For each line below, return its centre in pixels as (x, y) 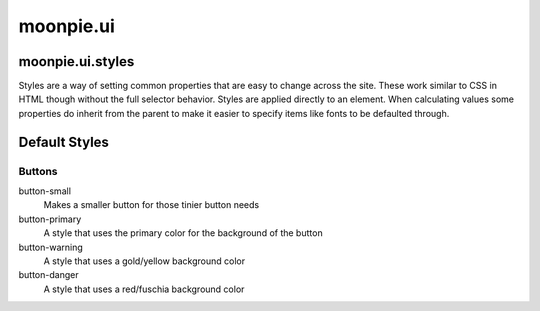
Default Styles (64, 141)
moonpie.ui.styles (76, 61)
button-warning (51, 247)
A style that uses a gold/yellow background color (144, 261)
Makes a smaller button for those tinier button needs (151, 205)
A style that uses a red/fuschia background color (144, 289)
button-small (45, 191)
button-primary (50, 219)
